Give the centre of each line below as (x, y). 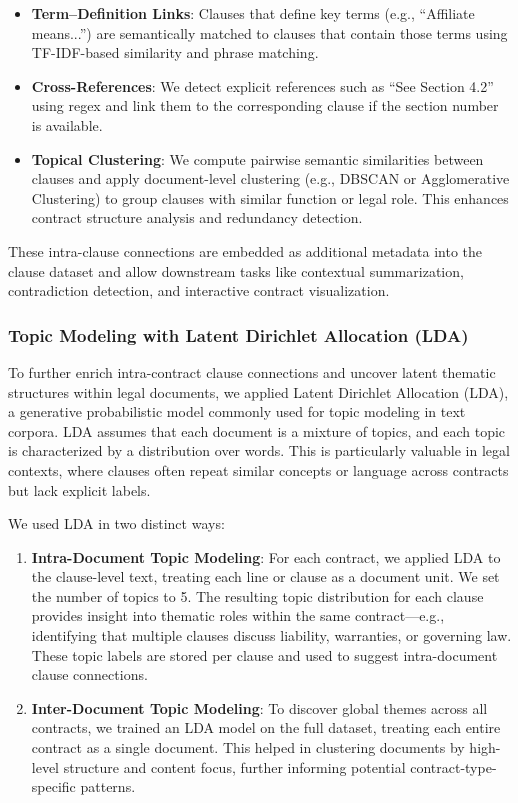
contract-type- (453, 766)
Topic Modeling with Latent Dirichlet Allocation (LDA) (238, 334)
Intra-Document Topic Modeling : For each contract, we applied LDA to (266, 556)
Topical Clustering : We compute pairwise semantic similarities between (257, 158)
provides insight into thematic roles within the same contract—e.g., (238, 615)
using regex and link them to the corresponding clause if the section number (265, 105)
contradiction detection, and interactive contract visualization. (199, 290)
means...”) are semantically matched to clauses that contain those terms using (269, 32)
